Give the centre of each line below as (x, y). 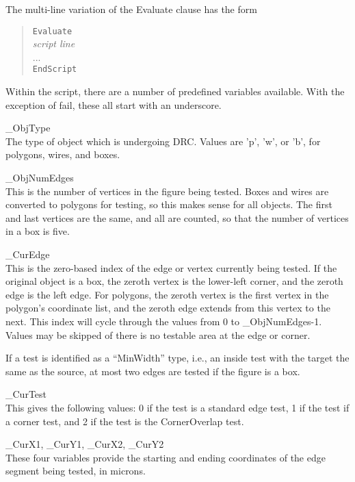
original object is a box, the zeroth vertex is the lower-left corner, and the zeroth (174, 281)
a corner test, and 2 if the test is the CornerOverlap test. (125, 421)
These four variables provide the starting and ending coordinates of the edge (166, 457)
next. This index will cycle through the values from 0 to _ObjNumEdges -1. (164, 321)
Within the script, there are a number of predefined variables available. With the (175, 91)
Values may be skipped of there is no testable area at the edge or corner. (158, 334)
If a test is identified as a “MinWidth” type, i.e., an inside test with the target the (177, 358)
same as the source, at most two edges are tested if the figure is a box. (153, 371)
